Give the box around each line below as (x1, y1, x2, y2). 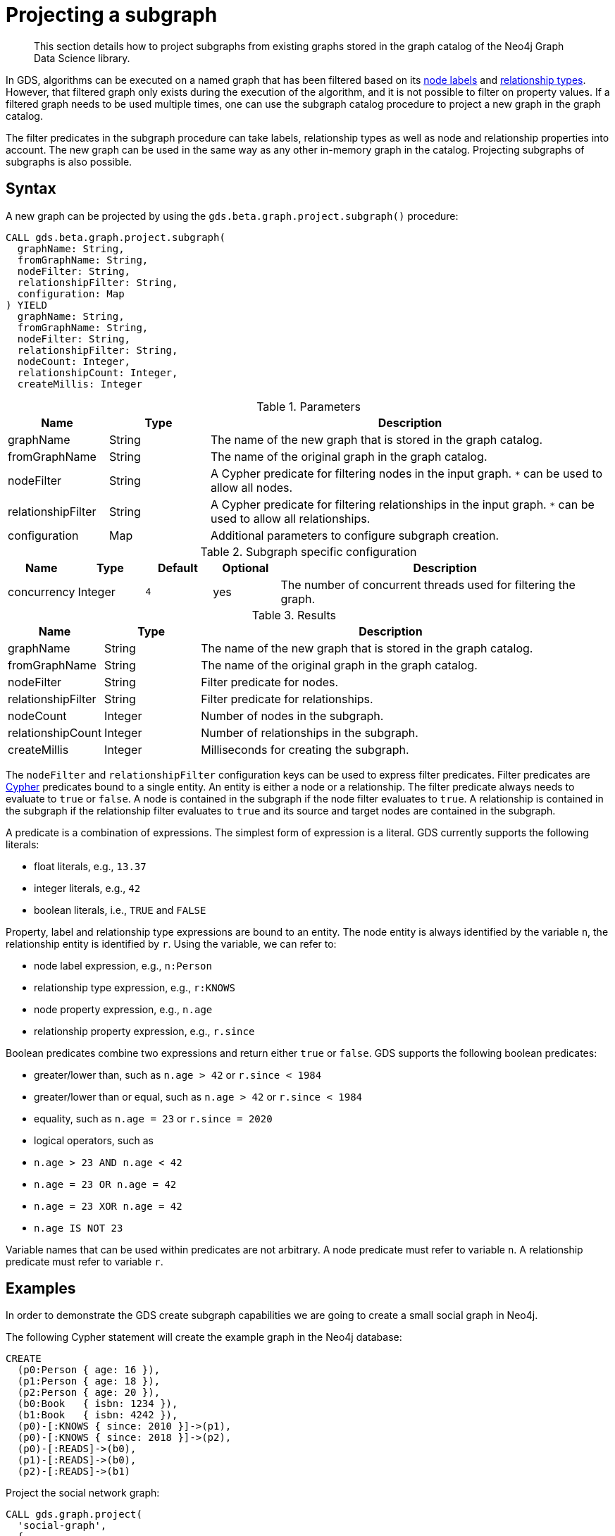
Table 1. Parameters (256, 399, 361, 414)
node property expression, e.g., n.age (34, 1003, 213, 1015)
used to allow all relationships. (210, 511, 371, 526)
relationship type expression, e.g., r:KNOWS (34, 981, 235, 993)
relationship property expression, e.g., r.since (34, 1024, 255, 1037)
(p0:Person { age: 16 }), (17, 1364, 161, 1376)
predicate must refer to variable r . (6, 1255, 163, 1268)
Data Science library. (34, 51, 130, 64)
